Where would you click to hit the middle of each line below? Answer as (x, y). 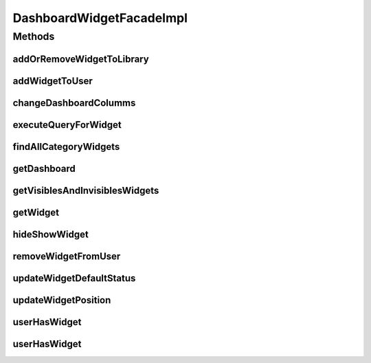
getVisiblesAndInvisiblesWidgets (86, 190)
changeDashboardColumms (74, 103)
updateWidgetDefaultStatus (74, 278)
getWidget (36, 212)
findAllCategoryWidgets (66, 147)
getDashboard (44, 168)
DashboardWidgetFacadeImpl (100, 18)
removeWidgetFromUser (67, 256)
